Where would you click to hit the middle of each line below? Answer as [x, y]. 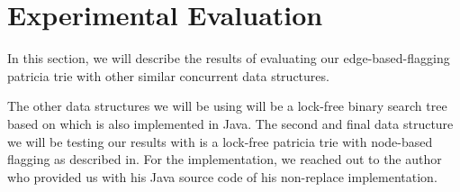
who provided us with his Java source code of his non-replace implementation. [222, 176]
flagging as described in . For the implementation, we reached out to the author [225, 159]
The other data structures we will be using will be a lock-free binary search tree [227, 106]
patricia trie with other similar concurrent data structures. [168, 75]
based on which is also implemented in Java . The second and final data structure [230, 123]
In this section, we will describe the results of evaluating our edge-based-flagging [229, 58]
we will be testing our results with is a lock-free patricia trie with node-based [220, 141]
